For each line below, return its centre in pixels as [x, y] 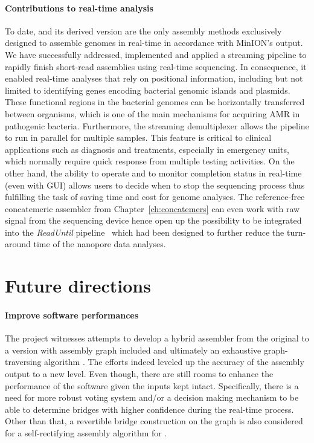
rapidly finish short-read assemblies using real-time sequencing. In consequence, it [156, 66]
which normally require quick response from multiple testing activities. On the [150, 161]
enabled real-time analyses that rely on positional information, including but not [154, 78]
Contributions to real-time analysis [79, 8]
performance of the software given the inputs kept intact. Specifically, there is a [152, 385]
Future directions [78, 286]
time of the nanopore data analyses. [100, 244]
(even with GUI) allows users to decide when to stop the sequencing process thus [155, 185]
